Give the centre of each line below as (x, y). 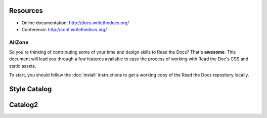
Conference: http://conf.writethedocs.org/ (64, 29)
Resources (26, 11)
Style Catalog (30, 89)
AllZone (19, 42)
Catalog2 (23, 105)
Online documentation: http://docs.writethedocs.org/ (75, 23)
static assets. (23, 66)
